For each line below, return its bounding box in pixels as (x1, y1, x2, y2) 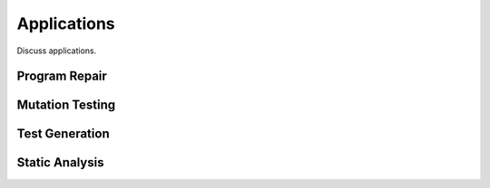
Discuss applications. (16, 45, 97, 56)
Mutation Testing (16, 98, 116, 113)
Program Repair (16, 69, 108, 84)
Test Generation (16, 127, 110, 142)
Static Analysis (16, 155, 104, 171)
